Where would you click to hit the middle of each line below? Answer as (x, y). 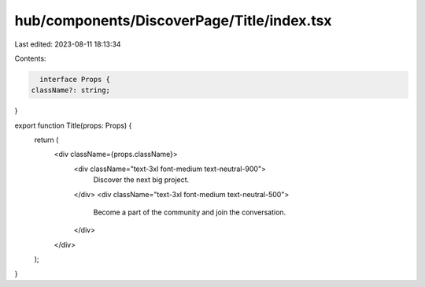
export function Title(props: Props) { (73, 125)
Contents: (30, 58)
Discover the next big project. (141, 180)
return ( (46, 140)
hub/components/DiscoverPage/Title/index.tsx (173, 20)
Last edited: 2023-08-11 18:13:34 (68, 44)
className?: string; (70, 90)
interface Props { (75, 79)
